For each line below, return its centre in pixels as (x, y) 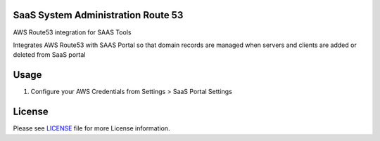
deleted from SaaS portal (49, 55)
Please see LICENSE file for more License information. (91, 128)
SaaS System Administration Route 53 (98, 15)
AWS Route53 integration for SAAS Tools (72, 32)
